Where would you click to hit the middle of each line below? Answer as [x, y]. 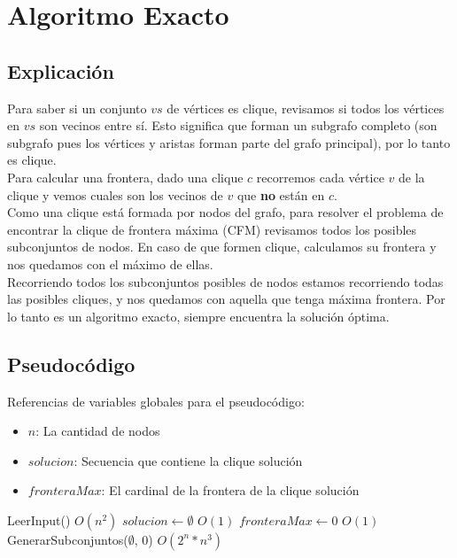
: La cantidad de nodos [98, 431]
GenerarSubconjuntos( [68, 539]
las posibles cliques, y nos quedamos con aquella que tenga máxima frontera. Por [226, 299]
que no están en [281, 194]
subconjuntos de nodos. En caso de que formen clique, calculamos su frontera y [222, 247]
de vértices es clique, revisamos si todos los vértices [306, 108]
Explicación [61, 70]
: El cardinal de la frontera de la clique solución [230, 490]
